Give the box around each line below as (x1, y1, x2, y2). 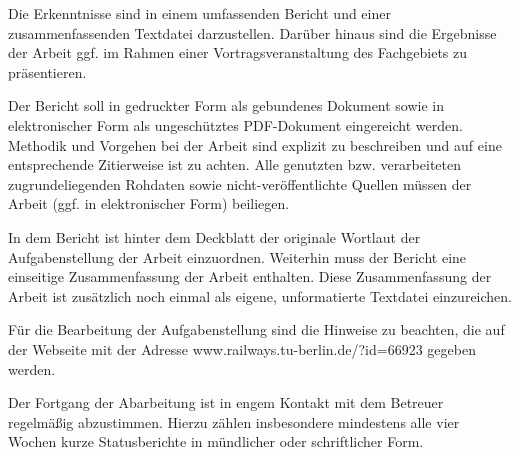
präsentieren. (8, 61, 87, 82)
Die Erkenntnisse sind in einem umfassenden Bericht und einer (8, 3, 391, 23)
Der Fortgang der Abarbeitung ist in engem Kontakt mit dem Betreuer (8, 392, 444, 413)
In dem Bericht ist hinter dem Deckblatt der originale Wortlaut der (8, 226, 421, 247)
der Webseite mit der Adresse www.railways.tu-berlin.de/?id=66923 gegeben (8, 338, 476, 359)
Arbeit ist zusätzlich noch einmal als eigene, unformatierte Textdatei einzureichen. (8, 285, 512, 306)
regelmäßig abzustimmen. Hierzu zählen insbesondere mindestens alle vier (8, 411, 460, 432)
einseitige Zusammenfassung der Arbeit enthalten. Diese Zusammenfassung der (8, 266, 492, 287)
